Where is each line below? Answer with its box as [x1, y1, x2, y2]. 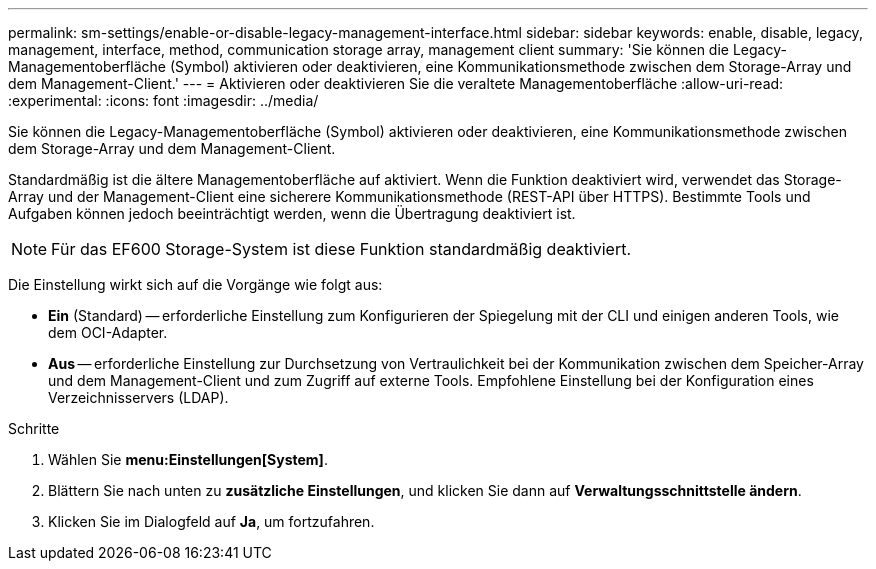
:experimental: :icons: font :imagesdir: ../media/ [8, 92, 319, 109]
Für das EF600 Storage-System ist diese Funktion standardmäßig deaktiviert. [51, 239, 632, 259]
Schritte [8, 420, 60, 437]
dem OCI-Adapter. [48, 324, 168, 341]
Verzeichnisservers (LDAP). [48, 389, 229, 406]
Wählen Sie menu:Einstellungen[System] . [48, 451, 328, 468]
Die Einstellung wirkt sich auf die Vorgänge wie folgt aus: [8, 276, 383, 293]
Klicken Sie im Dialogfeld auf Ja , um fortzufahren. [48, 513, 375, 530]
